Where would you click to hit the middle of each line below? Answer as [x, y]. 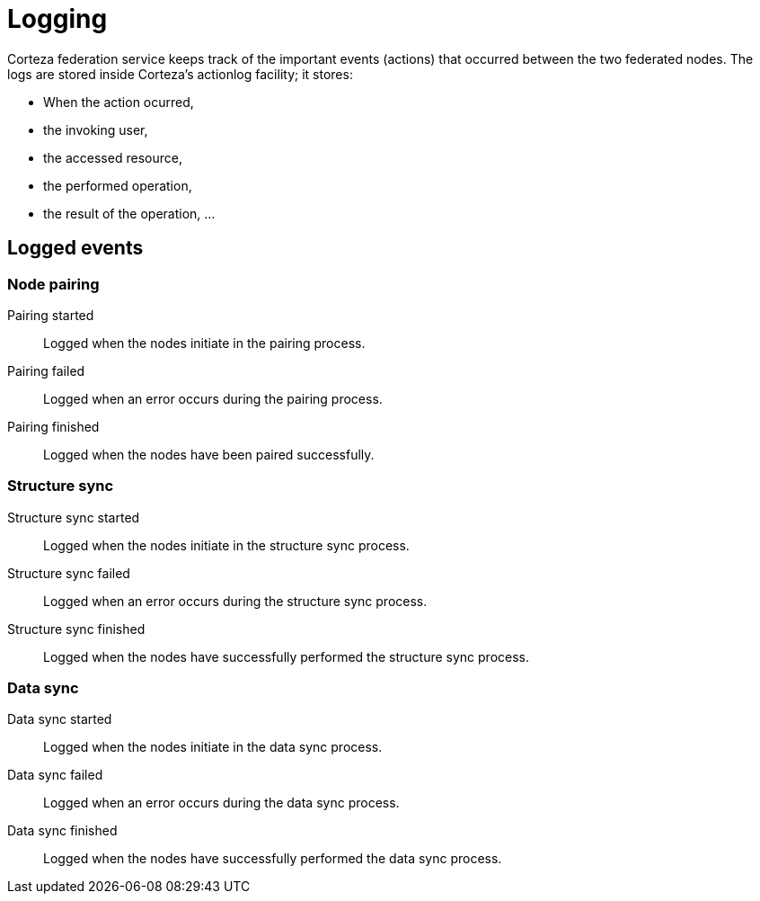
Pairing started [51, 315]
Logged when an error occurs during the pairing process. [213, 398]
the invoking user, [96, 129]
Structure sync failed [69, 573]
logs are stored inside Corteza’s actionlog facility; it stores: [180, 74]
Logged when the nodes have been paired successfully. [209, 454]
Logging [57, 19]
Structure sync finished [76, 629]
